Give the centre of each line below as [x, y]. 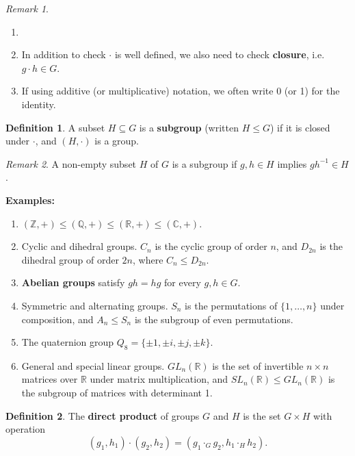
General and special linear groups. [93, 365]
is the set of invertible [258, 365]
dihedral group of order [70, 259]
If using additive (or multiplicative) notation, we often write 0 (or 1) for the [181, 91]
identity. [39, 104]
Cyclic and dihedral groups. [79, 246]
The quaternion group [68, 342]
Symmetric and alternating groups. [95, 305]
